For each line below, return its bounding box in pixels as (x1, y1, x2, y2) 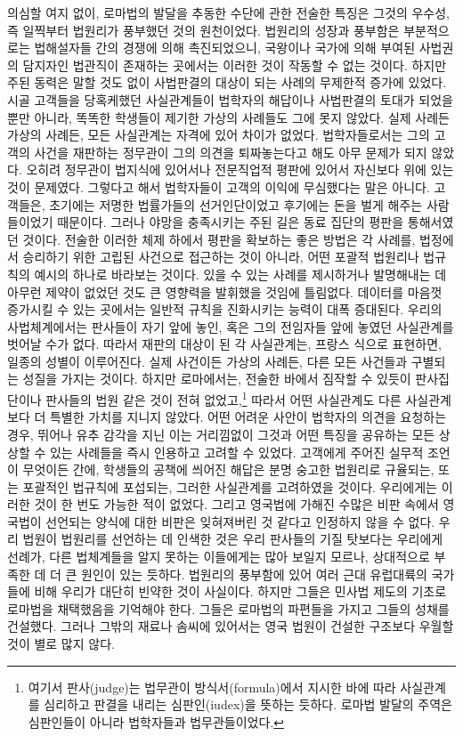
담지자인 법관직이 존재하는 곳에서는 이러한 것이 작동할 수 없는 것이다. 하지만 (22, 55, 447, 74)
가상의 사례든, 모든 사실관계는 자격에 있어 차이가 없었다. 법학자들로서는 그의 (7, 125, 430, 144)
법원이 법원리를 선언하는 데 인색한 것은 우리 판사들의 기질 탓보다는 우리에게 (22, 530, 443, 548)
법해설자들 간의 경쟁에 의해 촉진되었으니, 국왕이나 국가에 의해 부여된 (34, 38, 416, 57)
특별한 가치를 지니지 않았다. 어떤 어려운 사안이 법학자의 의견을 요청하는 (49, 408, 447, 426)
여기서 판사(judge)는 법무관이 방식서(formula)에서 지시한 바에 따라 (28, 677, 396, 696)
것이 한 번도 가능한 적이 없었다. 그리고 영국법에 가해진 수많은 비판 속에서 (34, 495, 439, 514)
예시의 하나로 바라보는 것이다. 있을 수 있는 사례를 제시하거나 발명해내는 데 (34, 264, 447, 283)
